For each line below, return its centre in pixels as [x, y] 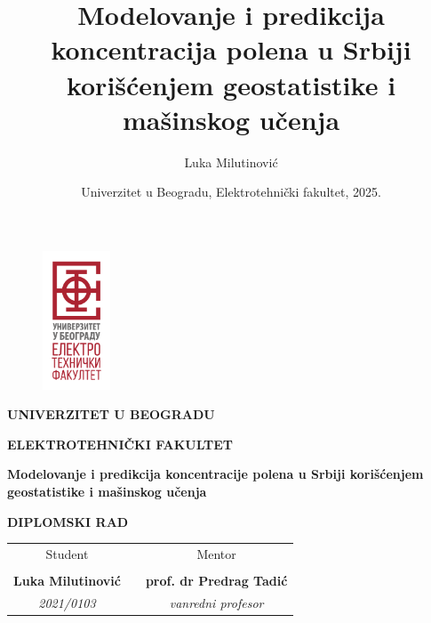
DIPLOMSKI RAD [68, 521]
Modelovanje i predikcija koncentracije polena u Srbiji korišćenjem [215, 474]
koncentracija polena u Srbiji [231, 49]
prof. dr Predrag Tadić [216, 580]
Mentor [216, 553]
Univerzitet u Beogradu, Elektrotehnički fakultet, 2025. [231, 192]
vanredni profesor [216, 602]
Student [67, 553]
